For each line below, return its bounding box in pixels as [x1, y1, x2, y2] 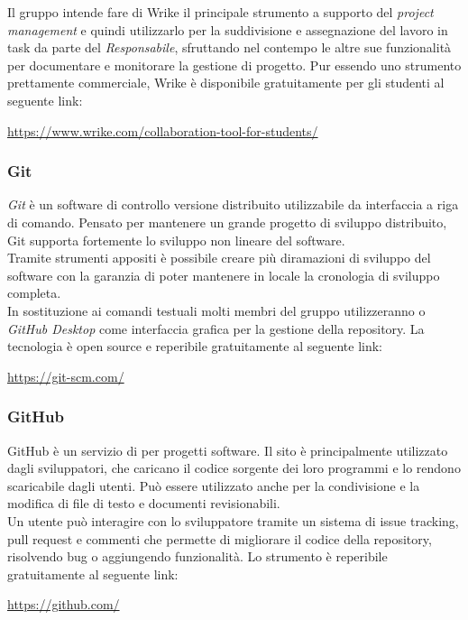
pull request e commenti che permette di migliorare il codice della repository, [7, 529, 432, 548]
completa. [7, 283, 61, 302]
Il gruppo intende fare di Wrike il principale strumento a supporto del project [7, 3, 434, 21]
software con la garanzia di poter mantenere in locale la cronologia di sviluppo [7, 265, 440, 284]
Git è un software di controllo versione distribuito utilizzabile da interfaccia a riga [7, 195, 459, 214]
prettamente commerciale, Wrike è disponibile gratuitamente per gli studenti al [7, 73, 445, 92]
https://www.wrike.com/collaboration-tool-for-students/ [7, 121, 318, 140]
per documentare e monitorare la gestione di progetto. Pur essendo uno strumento [7, 55, 462, 74]
